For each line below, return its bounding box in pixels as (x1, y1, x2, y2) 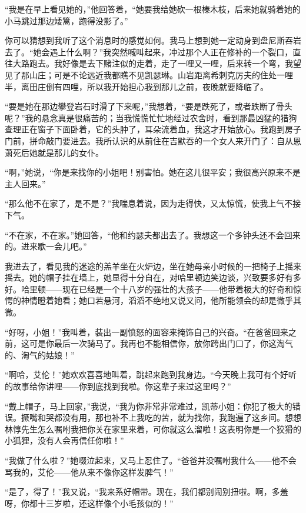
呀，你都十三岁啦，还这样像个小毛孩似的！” (5, 497, 174, 509)
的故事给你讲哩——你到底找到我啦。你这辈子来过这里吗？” (5, 380, 231, 392)
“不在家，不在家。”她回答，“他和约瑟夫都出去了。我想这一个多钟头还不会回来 (5, 228, 301, 241)
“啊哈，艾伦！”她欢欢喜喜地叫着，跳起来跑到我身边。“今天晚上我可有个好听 (5, 368, 297, 381)
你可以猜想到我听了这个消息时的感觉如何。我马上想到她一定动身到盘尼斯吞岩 (5, 34, 301, 46)
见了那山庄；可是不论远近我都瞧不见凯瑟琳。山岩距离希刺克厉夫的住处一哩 (5, 68, 293, 81)
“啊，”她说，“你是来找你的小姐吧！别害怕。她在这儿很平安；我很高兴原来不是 (5, 166, 301, 178)
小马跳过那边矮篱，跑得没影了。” (5, 14, 128, 26)
